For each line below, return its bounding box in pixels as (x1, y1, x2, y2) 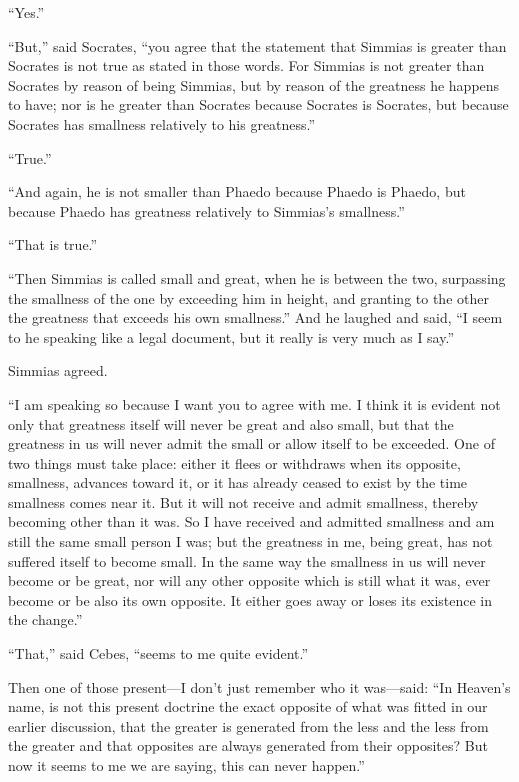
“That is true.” (8, 234, 98, 255)
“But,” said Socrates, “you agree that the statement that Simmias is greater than (8, 35, 507, 56)
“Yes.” (8, 2, 45, 22)
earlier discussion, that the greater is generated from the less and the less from (8, 715, 489, 736)
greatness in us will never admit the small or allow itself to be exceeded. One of (8, 433, 495, 454)
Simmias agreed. (8, 360, 108, 381)
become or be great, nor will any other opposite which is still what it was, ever (8, 570, 491, 591)
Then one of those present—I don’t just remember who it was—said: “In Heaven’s (8, 676, 511, 697)
